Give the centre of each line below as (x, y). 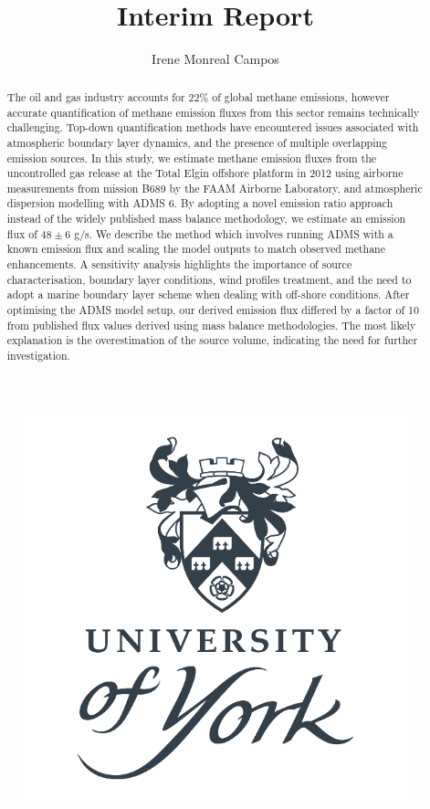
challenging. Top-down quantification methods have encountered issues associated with (213, 127)
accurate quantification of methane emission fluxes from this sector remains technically (213, 112)
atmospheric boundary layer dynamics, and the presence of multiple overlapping (197, 142)
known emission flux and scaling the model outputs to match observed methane (196, 249)
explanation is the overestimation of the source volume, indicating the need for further (212, 340)
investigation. (38, 356)
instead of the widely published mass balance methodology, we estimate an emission (206, 219)
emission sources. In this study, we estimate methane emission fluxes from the (192, 158)
